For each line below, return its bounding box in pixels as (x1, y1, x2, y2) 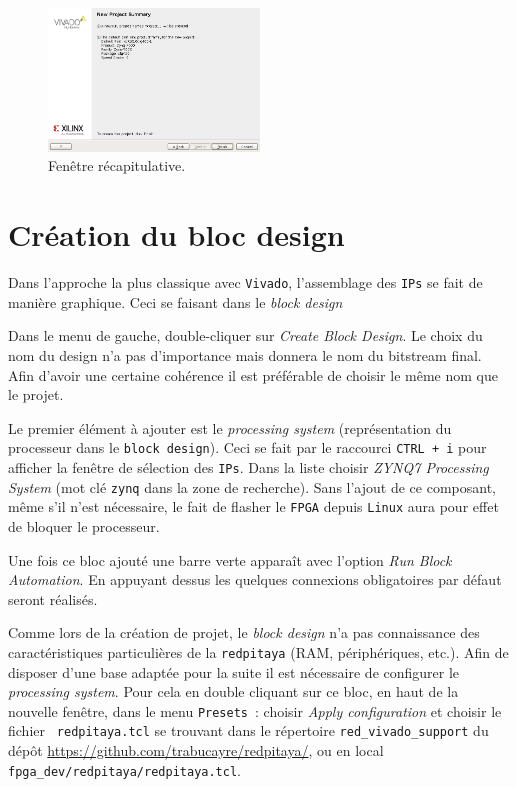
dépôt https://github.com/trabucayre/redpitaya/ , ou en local (8, 740, 384, 761)
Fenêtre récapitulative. (48, 155, 186, 176)
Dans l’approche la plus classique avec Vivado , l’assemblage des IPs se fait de (8, 272, 483, 293)
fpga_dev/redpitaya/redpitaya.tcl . (8, 759, 241, 780)
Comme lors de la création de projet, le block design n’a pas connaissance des (8, 622, 480, 643)
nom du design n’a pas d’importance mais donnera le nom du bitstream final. (8, 345, 482, 366)
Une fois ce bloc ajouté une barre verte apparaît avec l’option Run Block (8, 549, 452, 570)
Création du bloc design (8, 214, 345, 255)
